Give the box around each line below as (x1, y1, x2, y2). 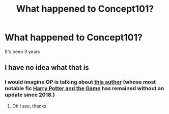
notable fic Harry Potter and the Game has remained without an (5, 85, 164, 92)
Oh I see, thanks (12, 103, 47, 109)
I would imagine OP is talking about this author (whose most (5, 78, 156, 85)
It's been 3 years (5, 48, 40, 54)
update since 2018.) (5, 91, 55, 98)
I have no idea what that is (5, 63, 90, 72)
